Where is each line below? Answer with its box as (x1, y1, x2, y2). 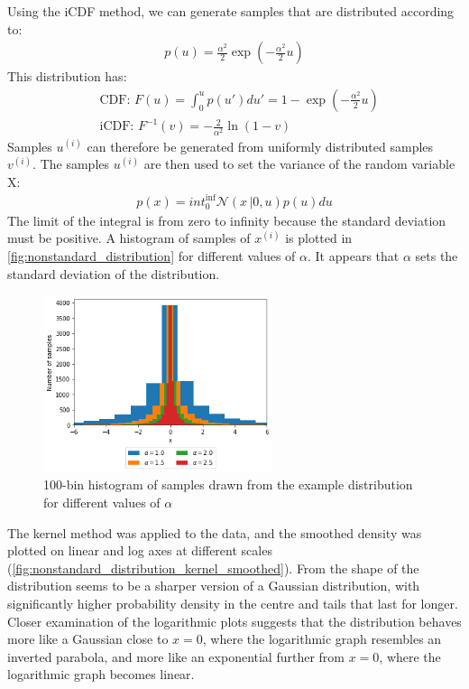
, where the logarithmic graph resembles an (202, 629, 442, 648)
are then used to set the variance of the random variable (143, 154, 455, 173)
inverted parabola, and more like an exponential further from (7, 647, 345, 666)
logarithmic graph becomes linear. (7, 665, 195, 684)
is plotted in (285, 228, 353, 247)
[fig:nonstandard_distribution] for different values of (7, 247, 296, 265)
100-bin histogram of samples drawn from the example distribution (43, 475, 413, 494)
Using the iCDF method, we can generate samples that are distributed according (7, 2, 455, 20)
